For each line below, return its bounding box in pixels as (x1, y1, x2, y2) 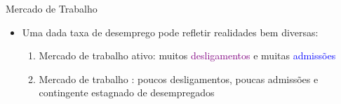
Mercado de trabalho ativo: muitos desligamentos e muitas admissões (39, 48, 336, 63)
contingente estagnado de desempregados (39, 85, 215, 100)
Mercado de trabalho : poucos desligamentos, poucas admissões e (39, 71, 319, 86)
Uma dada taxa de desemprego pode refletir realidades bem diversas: (22, 24, 319, 39)
